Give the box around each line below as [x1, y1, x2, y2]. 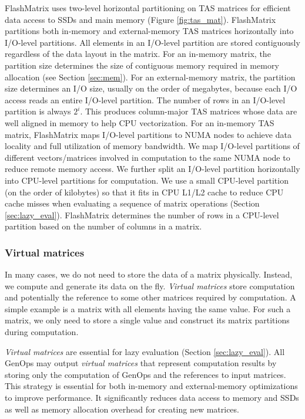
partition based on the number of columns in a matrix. [5, 220, 202, 232]
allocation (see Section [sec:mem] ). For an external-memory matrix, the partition [5, 70, 296, 83]
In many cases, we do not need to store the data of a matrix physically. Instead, [5, 268, 293, 281]
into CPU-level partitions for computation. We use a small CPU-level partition [5, 174, 289, 186]
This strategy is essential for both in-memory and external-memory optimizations [5, 380, 298, 392]
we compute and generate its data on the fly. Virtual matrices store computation [5, 279, 295, 292]
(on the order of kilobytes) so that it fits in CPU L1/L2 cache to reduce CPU [5, 185, 284, 198]
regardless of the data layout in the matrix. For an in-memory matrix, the [5, 48, 271, 60]
